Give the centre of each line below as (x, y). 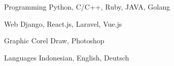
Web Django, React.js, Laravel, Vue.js (63, 23)
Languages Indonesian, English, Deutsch (67, 57)
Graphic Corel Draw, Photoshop (54, 41)
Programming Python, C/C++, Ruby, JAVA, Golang (87, 7)
